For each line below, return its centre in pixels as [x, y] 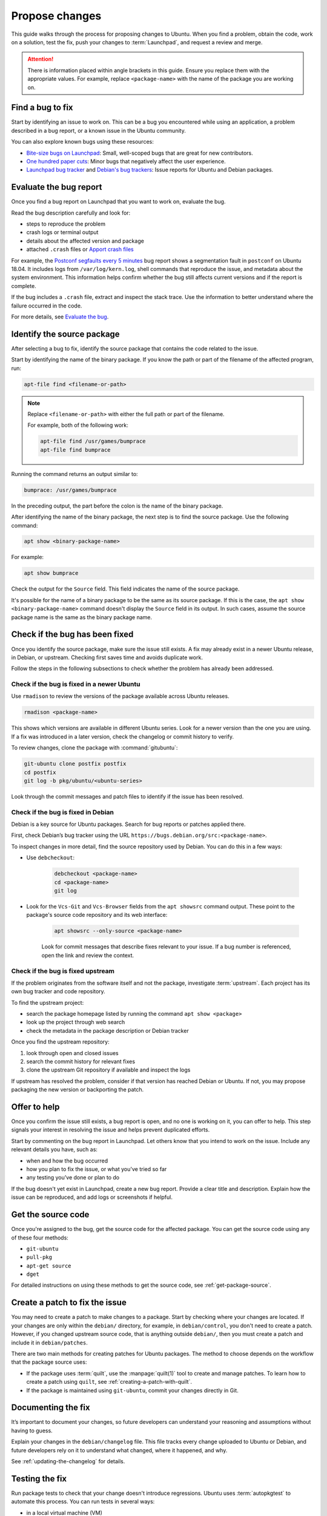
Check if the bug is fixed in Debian [63, 812]
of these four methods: [40, 1238]
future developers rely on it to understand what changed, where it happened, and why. [119, 1450]
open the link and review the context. [88, 955]
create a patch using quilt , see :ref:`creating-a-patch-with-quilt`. [109, 1382]
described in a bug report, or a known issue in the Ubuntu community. [98, 130]
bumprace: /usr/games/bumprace [71, 490]
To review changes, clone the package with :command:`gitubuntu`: [94, 748]
